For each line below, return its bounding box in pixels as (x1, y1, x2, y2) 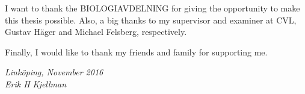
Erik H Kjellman (5, 77, 67, 90)
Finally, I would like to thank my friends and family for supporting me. (5, 45, 268, 58)
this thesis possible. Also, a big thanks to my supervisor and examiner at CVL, (5, 13, 297, 26)
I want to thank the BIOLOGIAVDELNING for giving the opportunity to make (5, 2, 300, 14)
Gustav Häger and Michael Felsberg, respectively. (5, 25, 187, 38)
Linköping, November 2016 (5, 66, 103, 78)
